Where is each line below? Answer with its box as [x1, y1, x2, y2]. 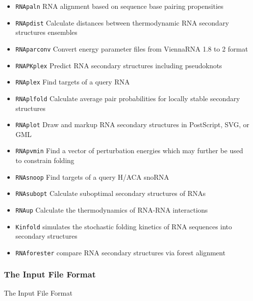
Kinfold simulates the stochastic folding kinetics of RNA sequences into [15, 221, 232, 231]
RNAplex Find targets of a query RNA [15, 77, 130, 87]
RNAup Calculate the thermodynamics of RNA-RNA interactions [15, 204, 208, 215]
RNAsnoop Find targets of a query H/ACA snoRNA [15, 171, 169, 182]
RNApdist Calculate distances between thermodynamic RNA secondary [15, 17, 229, 27]
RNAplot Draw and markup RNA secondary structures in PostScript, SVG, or [15, 119, 250, 130]
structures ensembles [15, 27, 77, 37]
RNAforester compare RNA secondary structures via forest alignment [15, 247, 226, 257]
